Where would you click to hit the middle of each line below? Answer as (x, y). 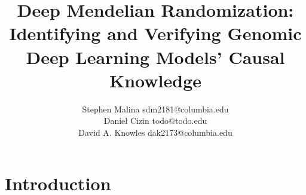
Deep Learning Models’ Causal (155, 57)
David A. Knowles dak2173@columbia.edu (155, 132)
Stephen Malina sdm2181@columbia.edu (155, 109)
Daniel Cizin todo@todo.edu (155, 121)
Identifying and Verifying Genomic (155, 33)
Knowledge (155, 80)
